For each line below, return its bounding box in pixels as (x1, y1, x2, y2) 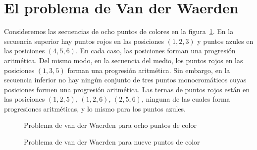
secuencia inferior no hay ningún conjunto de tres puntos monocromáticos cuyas (4, 75, 247, 85)
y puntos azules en (197, 36, 254, 46)
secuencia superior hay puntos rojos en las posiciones (4, 36, 164, 46)
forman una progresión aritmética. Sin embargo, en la (67, 65, 230, 75)
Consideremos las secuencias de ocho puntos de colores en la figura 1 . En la (4, 26, 234, 37)
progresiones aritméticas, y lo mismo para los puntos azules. (4, 103, 186, 113)
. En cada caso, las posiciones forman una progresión (75, 45, 236, 56)
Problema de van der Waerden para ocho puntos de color (24, 120, 197, 130)
